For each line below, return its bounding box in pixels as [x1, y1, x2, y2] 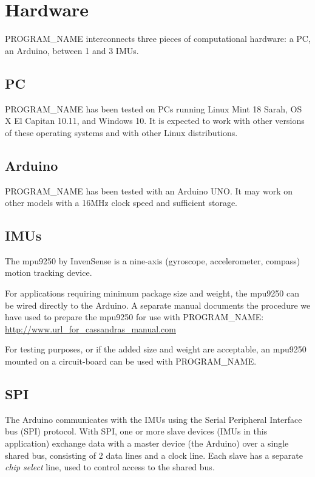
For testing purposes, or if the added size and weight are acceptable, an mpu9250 [5, 343, 307, 355]
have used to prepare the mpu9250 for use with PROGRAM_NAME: [5, 311, 264, 323]
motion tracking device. [5, 266, 92, 279]
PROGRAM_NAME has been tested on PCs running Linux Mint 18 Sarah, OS [5, 102, 302, 115]
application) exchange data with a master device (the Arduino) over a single [5, 437, 289, 450]
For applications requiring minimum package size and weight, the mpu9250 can [5, 287, 300, 300]
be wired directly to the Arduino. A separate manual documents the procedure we [5, 298, 311, 311]
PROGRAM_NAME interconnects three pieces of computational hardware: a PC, [5, 32, 311, 45]
